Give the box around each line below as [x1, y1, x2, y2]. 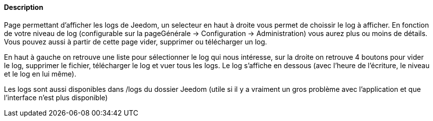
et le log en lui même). [4, 69, 76, 78]
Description [4, 3, 44, 11]
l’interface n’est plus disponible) [4, 93, 108, 102]
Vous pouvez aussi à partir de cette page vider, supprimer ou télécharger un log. [4, 37, 267, 46]
